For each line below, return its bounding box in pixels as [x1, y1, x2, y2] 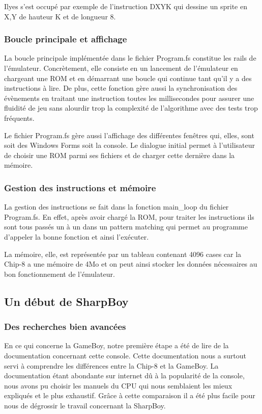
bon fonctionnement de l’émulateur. [4, 268, 115, 279]
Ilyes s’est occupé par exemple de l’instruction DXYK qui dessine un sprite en [4, 1, 247, 11]
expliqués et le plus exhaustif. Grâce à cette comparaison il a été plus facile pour [4, 390, 255, 401]
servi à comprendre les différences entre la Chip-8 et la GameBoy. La [4, 360, 219, 371]
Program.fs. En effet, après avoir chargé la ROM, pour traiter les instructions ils [4, 211, 254, 222]
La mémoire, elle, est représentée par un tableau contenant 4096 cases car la [4, 248, 242, 259]
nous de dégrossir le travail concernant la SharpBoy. [4, 400, 166, 410]
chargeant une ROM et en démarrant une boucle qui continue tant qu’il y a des [4, 72, 252, 83]
